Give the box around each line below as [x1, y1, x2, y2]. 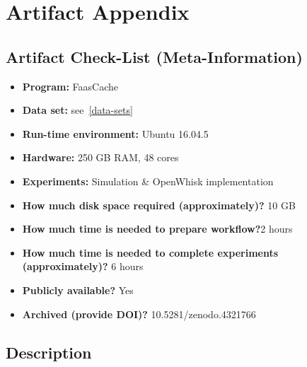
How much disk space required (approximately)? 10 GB [22, 197, 296, 212]
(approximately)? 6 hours [22, 259, 144, 274]
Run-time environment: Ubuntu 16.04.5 [22, 126, 209, 141]
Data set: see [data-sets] [22, 103, 133, 117]
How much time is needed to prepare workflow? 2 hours [22, 221, 293, 236]
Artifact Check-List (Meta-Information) [6, 45, 303, 67]
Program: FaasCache [22, 78, 118, 93]
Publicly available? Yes [22, 282, 134, 297]
